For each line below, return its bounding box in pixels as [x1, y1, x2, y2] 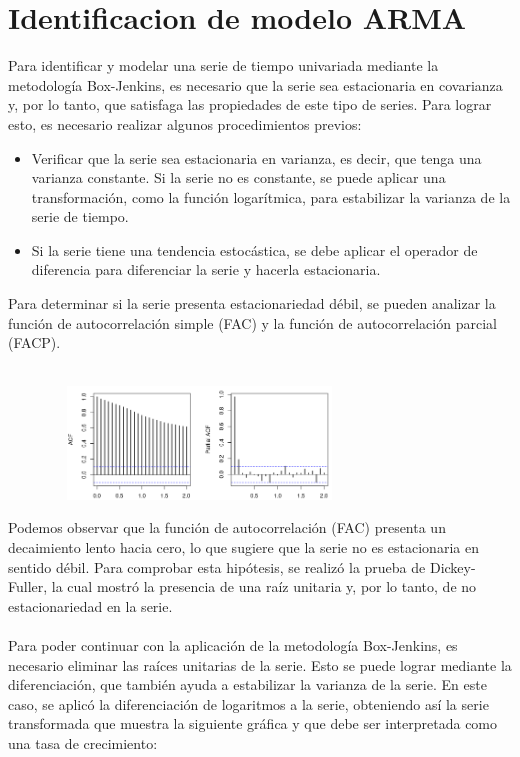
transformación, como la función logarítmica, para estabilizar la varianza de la [31, 186, 511, 207]
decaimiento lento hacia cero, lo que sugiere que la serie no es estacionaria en [8, 537, 479, 557]
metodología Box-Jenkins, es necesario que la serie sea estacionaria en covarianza [8, 74, 503, 95]
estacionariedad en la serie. [8, 595, 173, 616]
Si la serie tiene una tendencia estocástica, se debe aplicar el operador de [31, 239, 478, 260]
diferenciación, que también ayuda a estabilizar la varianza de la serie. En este [8, 674, 487, 695]
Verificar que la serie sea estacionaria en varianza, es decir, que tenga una [31, 147, 482, 168]
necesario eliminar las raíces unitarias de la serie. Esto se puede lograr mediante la [8, 654, 512, 675]
